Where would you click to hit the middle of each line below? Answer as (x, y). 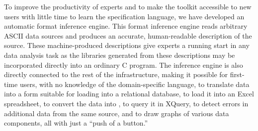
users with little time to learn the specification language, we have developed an (124, 16)
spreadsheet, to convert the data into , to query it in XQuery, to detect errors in (126, 103)
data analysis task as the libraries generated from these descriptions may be (120, 55)
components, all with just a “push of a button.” (76, 123)
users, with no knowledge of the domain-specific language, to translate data (134, 84)
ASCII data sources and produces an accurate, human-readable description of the (128, 35)
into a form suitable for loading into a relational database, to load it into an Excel (129, 94)
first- (237, 74)
